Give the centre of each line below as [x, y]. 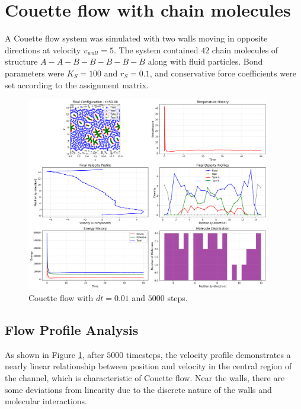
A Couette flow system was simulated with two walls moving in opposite [136, 38]
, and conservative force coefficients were [223, 73]
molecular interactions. [46, 401]
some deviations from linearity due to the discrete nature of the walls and [138, 389]
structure [21, 61]
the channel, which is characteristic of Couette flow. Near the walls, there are [145, 378]
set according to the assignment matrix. [77, 84]
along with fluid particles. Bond [205, 61]
